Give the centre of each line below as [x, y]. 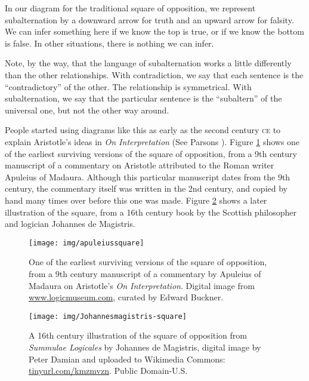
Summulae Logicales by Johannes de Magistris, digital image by [145, 347]
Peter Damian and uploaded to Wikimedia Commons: [127, 359]
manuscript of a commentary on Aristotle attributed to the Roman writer [140, 165]
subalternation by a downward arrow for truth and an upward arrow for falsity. [149, 19]
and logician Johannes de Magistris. [70, 224]
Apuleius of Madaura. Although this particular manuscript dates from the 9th [148, 176]
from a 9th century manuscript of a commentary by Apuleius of [145, 273]
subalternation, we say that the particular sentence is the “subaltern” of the [143, 98]
